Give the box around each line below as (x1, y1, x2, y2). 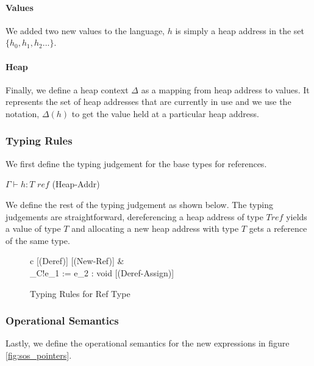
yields (286, 210, 307, 223)
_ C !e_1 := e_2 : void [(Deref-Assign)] (30, 266, 174, 279)
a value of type (5, 222, 61, 235)
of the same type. (5, 234, 70, 246)
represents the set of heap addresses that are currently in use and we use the (5, 95, 291, 108)
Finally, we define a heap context (5, 83, 129, 96)
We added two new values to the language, (5, 24, 165, 37)
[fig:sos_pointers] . (5, 348, 72, 361)
